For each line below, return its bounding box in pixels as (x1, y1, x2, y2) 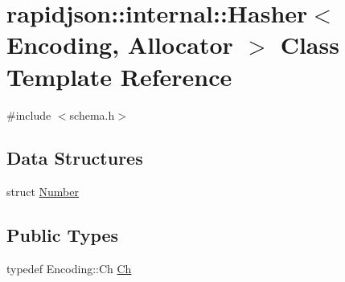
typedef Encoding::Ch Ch (6, 260, 132, 277)
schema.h (69, 106, 115, 123)
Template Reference (6, 59, 232, 92)
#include (6, 106, 51, 123)
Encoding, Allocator (6, 28, 233, 61)
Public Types (6, 223, 119, 247)
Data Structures (6, 145, 143, 170)
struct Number (6, 183, 79, 200)
